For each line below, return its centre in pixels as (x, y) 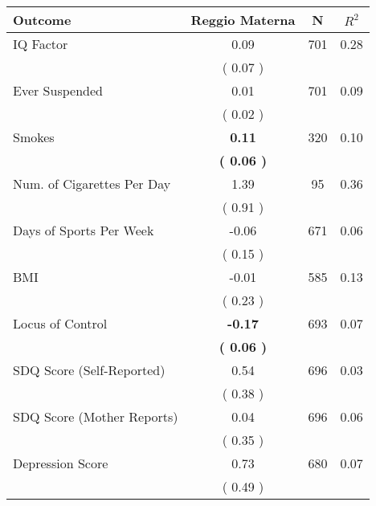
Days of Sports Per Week (84, 230)
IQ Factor (41, 44)
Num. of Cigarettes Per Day (92, 184)
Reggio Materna (243, 20)
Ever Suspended (58, 90)
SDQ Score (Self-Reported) (89, 370)
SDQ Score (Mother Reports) (96, 416)
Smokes (34, 137)
